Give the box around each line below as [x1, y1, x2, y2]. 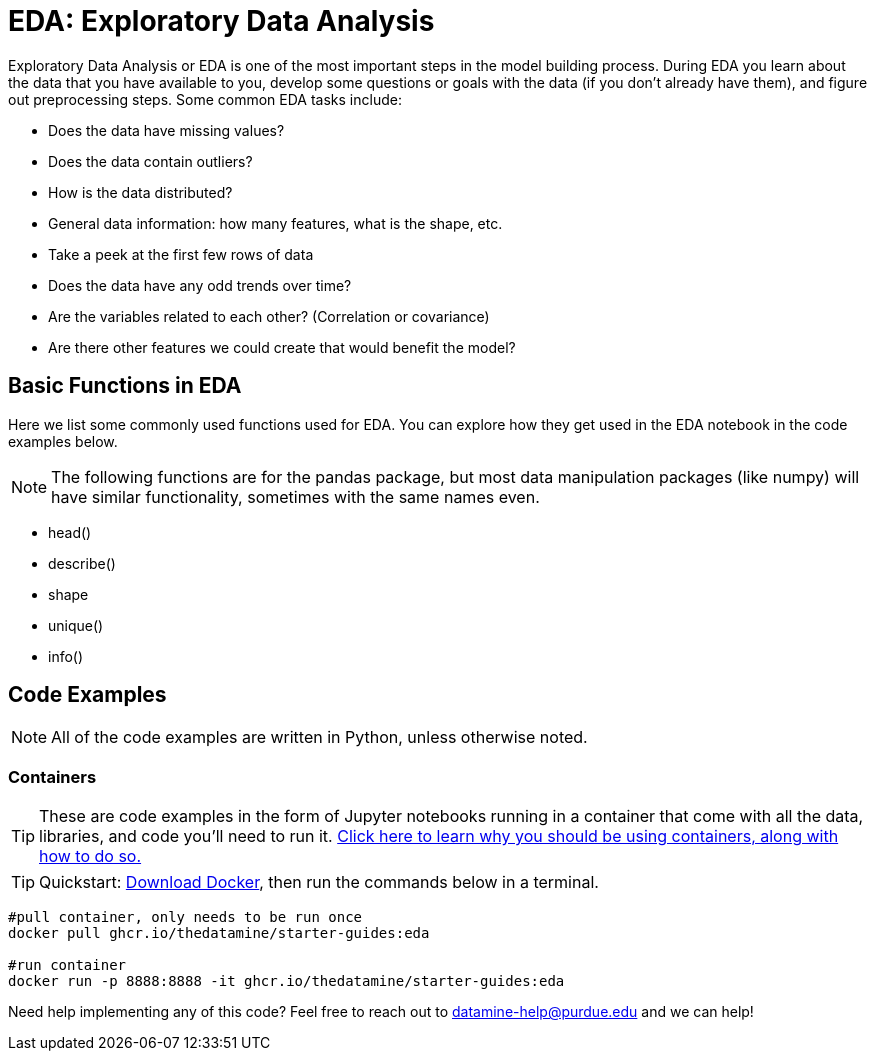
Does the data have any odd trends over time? [48, 276, 352, 294]
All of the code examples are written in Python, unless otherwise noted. [51, 727, 588, 748]
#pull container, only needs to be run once [8, 909, 363, 926]
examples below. [8, 432, 118, 450]
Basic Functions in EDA [8, 373, 242, 399]
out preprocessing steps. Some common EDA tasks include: [8, 90, 402, 108]
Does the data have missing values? [48, 121, 285, 139]
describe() [48, 554, 116, 572]
